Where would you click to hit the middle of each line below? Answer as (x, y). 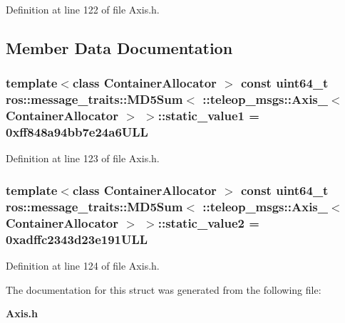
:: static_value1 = (208, 116)
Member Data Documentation (119, 47)
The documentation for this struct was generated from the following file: (164, 289)
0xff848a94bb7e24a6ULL (77, 132)
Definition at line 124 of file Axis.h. (83, 265)
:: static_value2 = (208, 222)
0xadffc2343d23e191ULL (77, 239)
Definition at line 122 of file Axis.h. (83, 9)
